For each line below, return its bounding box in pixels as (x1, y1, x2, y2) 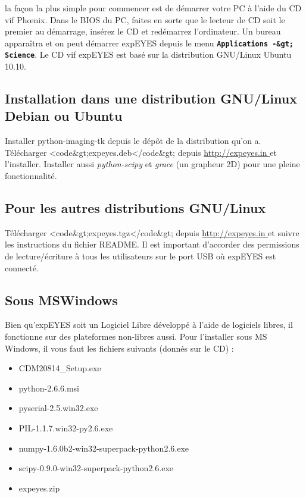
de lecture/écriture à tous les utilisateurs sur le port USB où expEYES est (5, 250, 276, 262)
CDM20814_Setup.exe (18, 362, 101, 374)
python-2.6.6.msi (18, 381, 80, 394)
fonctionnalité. (5, 170, 57, 182)
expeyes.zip (18, 481, 60, 494)
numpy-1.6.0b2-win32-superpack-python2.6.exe (18, 441, 189, 454)
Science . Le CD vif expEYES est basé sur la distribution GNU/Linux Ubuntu (5, 48, 292, 61)
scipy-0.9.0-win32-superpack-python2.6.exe (18, 462, 174, 474)
